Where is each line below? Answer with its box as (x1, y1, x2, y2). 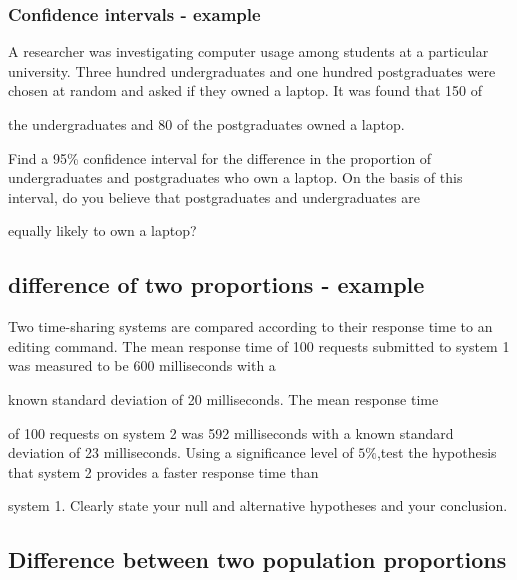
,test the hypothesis (376, 442, 497, 463)
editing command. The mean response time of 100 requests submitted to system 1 (8, 335, 510, 356)
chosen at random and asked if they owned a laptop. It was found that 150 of (8, 80, 482, 101)
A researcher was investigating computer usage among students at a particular (8, 41, 489, 62)
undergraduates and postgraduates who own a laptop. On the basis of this (8, 167, 463, 188)
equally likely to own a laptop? (8, 220, 197, 241)
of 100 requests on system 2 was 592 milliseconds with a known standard (8, 422, 454, 443)
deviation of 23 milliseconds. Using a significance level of (8, 442, 354, 463)
